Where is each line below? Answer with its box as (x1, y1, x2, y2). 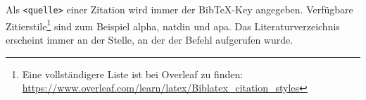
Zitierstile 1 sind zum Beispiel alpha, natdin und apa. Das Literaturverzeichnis (6, 16, 340, 33)
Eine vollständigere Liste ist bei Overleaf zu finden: (22, 66, 244, 81)
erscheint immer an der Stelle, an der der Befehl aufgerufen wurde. (6, 32, 294, 46)
